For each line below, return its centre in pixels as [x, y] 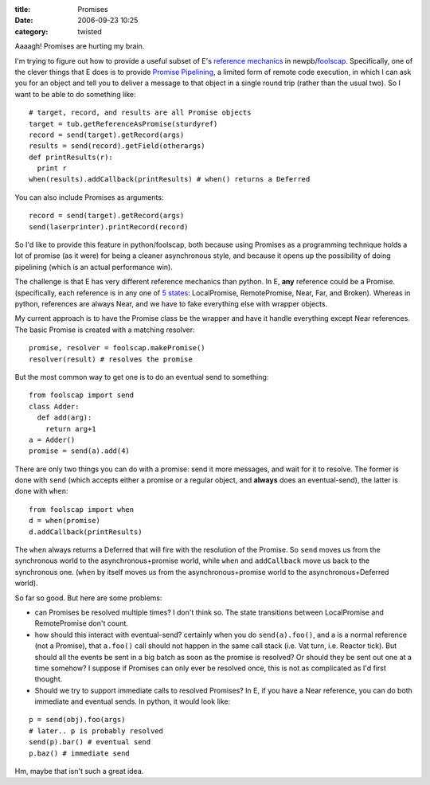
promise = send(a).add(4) [80, 451]
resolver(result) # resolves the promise [111, 359]
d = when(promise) [65, 521]
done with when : [41, 491]
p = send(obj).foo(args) [77, 720]
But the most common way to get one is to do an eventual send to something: [142, 377]
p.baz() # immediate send [80, 753]
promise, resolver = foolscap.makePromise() [117, 348]
